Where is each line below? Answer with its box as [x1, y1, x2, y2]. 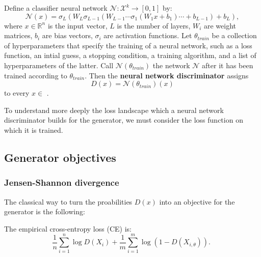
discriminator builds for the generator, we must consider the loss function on [4, 115, 243, 125]
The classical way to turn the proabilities [4, 196, 133, 207]
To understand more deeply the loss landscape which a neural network [4, 104, 224, 115]
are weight [204, 20, 237, 31]
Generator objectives [4, 149, 116, 165]
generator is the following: [4, 206, 85, 217]
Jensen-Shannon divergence [4, 176, 119, 189]
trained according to [4, 70, 67, 80]
